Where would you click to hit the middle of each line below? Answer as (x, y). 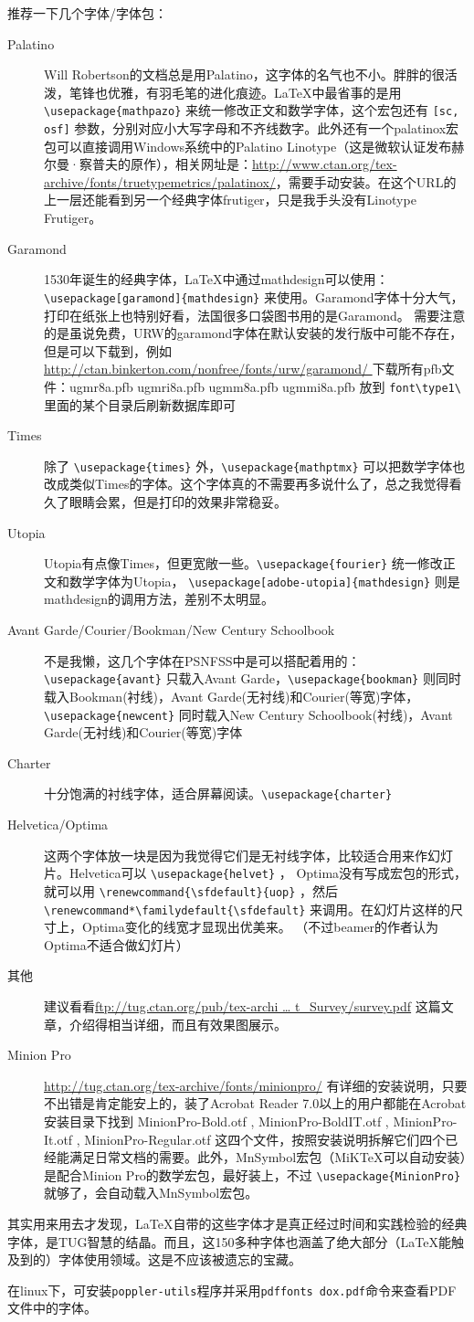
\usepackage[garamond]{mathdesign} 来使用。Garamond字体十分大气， (254, 296)
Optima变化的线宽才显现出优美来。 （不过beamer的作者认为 (260, 927)
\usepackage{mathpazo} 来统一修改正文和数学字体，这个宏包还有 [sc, (252, 110)
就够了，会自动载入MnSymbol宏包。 (151, 1193)
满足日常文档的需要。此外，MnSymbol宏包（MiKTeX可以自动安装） (268, 1157)
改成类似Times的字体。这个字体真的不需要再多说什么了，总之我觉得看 (253, 484)
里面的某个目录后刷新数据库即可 (140, 404)
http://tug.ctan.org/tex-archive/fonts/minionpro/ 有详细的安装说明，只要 (256, 1085)
